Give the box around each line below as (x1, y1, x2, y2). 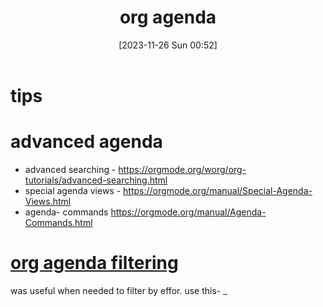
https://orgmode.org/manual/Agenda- (110, 206, 267, 218)
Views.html (24, 195, 72, 207)
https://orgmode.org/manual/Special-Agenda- (123, 184, 313, 196)
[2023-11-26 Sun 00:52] (118, 39, 218, 51)
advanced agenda (10, 131, 163, 153)
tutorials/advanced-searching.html (24, 174, 168, 186)
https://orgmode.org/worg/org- (118, 163, 247, 175)
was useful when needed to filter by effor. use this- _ (10, 284, 228, 296)
